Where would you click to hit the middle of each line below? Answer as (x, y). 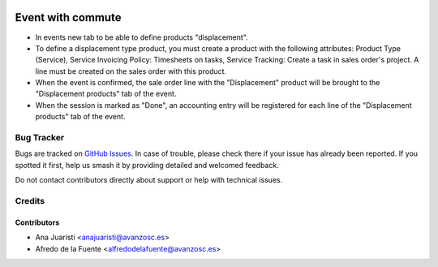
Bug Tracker (40, 138)
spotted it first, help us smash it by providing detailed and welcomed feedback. (147, 165)
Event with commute (68, 17)
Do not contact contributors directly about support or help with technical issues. (149, 180)
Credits (30, 200)
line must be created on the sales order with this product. (131, 71)
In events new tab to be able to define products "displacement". (142, 37)
